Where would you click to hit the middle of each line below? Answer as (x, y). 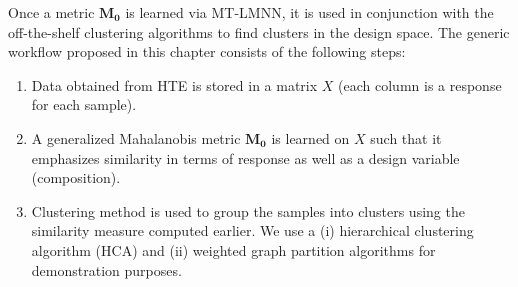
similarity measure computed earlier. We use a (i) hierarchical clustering (252, 230)
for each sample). (84, 104)
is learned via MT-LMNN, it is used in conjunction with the (309, 12)
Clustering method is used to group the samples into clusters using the (248, 210)
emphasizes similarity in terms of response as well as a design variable (245, 157)
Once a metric (51, 12)
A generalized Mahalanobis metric (136, 137)
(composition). (76, 177)
